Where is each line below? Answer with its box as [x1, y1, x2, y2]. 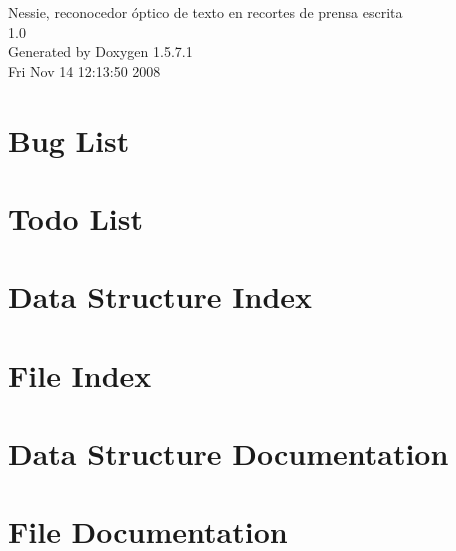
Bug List [8, 119, 130, 160]
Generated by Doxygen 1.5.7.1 [8, 41, 193, 62]
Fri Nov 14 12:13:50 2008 [8, 60, 161, 81]
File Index [8, 354, 152, 395]
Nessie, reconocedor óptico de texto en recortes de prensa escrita [8, 2, 403, 22]
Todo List [8, 197, 143, 238]
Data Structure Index [8, 276, 313, 317]
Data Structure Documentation [8, 433, 449, 474]
